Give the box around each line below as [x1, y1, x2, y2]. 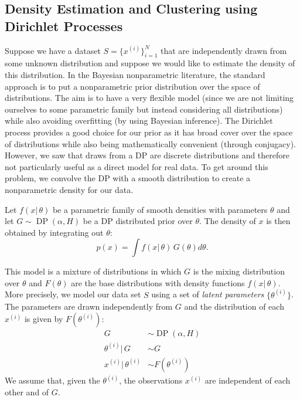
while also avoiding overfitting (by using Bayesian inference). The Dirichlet [5, 114, 273, 127]
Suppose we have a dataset [5, 44, 101, 56]
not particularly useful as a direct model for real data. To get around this [5, 160, 268, 172]
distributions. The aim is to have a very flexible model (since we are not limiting [5, 91, 294, 104]
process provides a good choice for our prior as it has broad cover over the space [5, 126, 293, 138]
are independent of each [204, 374, 291, 387]
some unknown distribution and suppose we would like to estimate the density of [5, 57, 295, 69]
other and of [5, 385, 49, 398]
